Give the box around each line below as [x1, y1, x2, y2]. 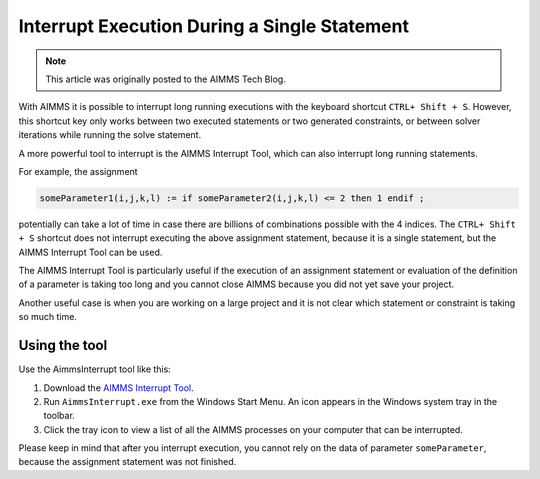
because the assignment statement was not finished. [18, 456, 237, 468]
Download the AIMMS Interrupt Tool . [43, 381, 194, 394]
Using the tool [18, 337, 108, 354]
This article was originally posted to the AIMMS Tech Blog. [45, 73, 287, 85]
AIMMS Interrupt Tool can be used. [18, 246, 163, 258]
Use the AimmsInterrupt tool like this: [18, 363, 172, 375]
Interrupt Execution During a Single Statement [18, 15, 410, 37]
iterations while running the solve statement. [18, 129, 202, 141]
